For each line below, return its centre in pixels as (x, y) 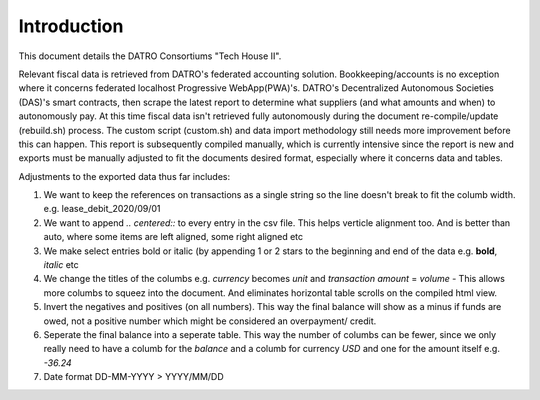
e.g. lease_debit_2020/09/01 (102, 209)
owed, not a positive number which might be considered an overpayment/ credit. (210, 321)
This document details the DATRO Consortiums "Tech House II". (150, 56)
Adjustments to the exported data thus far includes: (124, 176)
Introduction (71, 26)
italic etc (61, 265)
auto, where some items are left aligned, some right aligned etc (173, 237)
